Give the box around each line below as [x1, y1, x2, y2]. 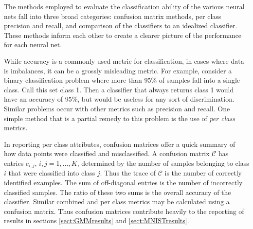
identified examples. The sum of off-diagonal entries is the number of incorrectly [4, 177, 243, 187]
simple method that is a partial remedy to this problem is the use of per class [4, 113, 235, 123]
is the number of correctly [164, 168, 242, 178]
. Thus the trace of [100, 168, 156, 178]
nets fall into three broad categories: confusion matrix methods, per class [4, 11, 221, 21]
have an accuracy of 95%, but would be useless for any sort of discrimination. [4, 94, 235, 104]
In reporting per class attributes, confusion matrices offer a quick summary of [4, 139, 235, 149]
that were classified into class [8, 168, 95, 178]
